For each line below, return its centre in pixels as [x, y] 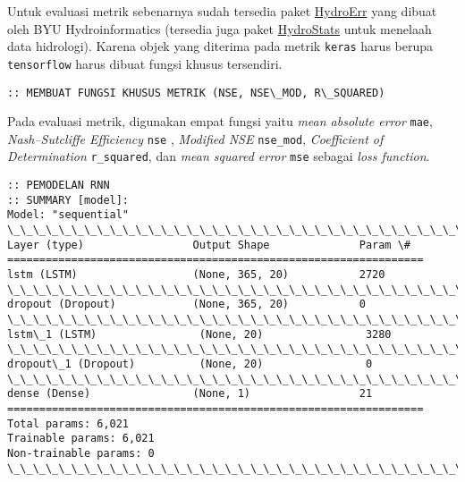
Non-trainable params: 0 [81, 453]
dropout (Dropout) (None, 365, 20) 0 [186, 304]
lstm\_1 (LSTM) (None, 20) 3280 [199, 334]
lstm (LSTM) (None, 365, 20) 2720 [196, 275]
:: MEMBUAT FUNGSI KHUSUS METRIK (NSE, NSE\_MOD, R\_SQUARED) [196, 93]
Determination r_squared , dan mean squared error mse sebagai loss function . [219, 156]
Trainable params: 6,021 [81, 439]
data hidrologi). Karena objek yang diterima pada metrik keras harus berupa [220, 46]
